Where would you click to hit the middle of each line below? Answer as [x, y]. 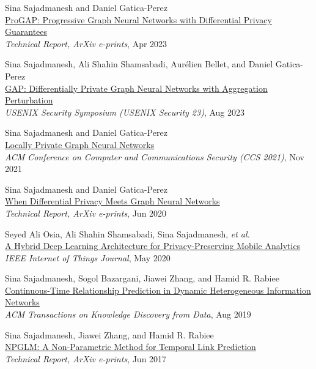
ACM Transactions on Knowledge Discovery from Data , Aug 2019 [128, 314]
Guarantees [26, 32]
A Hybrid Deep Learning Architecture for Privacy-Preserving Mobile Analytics [153, 246]
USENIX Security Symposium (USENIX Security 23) [105, 112]
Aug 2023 [227, 112]
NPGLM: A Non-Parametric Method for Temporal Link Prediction [130, 347]
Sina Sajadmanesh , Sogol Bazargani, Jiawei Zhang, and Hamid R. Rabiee [142, 278]
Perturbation [29, 100]
